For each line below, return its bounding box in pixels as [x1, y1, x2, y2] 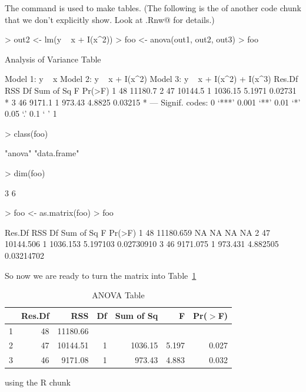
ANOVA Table [92, 289, 145, 301]
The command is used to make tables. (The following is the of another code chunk [5, 2, 301, 14]
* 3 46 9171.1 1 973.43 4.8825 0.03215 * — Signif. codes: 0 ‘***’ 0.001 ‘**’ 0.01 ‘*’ [5, 95, 301, 108]
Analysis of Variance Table [5, 52, 101, 65]
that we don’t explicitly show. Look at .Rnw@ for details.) [5, 13, 215, 25]
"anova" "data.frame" [5, 147, 79, 159]
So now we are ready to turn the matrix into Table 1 [5, 269, 197, 281]
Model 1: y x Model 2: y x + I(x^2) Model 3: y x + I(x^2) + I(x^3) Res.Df [5, 73, 298, 85]
